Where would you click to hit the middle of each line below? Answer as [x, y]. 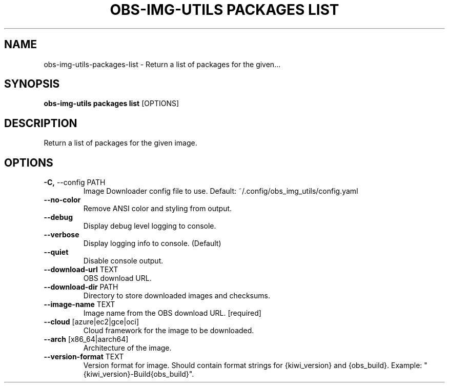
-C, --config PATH [75, 182]
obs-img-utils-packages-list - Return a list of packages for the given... [162, 64]
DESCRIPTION [41, 123]
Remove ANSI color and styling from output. [158, 209]
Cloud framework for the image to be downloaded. [169, 331]
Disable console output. [123, 261]
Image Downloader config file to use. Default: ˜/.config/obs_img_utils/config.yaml [221, 191]
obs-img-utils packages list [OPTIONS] [111, 104]
